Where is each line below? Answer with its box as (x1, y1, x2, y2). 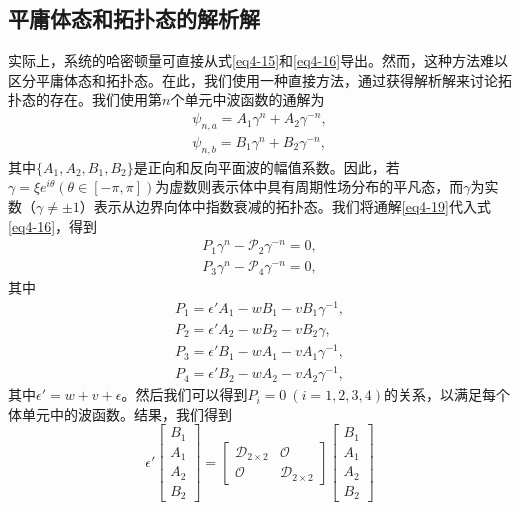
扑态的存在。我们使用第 (8, 89, 162, 110)
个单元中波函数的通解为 (170, 89, 325, 110)
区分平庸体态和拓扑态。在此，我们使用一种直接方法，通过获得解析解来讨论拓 (8, 69, 512, 90)
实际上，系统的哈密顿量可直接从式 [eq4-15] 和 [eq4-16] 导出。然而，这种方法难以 (8, 50, 509, 71)
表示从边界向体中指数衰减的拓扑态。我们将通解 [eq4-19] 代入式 (93, 195, 491, 216)
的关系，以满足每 (384, 384, 497, 405)
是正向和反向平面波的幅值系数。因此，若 (133, 156, 400, 177)
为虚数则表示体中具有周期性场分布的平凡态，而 (155, 176, 464, 197)
